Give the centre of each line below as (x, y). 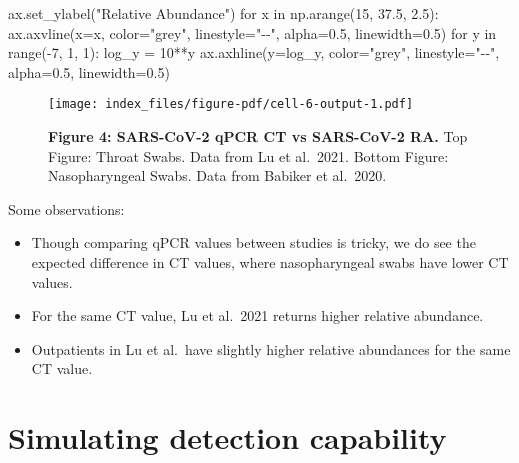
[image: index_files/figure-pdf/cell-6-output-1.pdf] (231, 104)
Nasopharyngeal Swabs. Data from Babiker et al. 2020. (217, 175)
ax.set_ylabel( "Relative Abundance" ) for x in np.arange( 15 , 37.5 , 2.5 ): (223, 13)
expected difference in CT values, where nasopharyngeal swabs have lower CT (270, 262)
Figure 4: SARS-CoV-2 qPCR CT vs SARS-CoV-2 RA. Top (258, 136)
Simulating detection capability (227, 437)
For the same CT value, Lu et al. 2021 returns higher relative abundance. (257, 315)
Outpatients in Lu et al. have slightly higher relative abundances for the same (271, 348)
